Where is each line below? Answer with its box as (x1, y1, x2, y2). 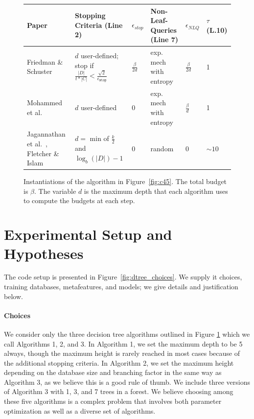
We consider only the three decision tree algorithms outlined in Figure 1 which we (4, 328, 250, 339)
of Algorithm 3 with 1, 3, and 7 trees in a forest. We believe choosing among (4, 386, 233, 396)
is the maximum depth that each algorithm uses (84, 186, 228, 196)
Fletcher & (27, 148, 59, 158)
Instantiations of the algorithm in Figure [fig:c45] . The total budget (23, 176, 227, 186)
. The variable (34, 186, 76, 196)
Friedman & (27, 56, 63, 67)
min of (90, 133, 109, 143)
